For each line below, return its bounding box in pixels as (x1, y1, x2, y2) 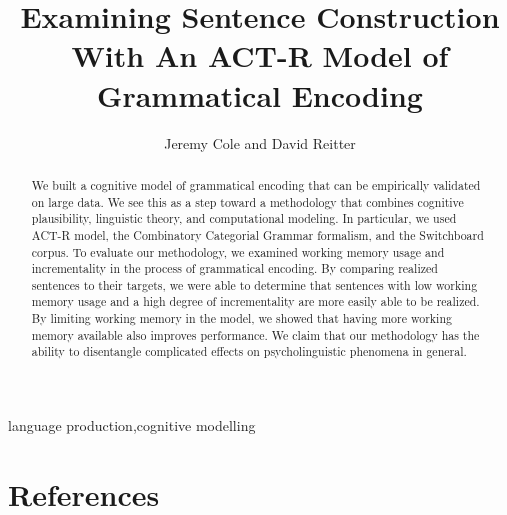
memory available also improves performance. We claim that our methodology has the (31, 326, 480, 343)
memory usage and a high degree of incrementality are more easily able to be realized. (31, 293, 480, 310)
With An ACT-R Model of (71, 35, 449, 76)
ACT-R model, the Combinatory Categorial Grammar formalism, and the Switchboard (31, 226, 484, 243)
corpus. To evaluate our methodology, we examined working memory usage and (31, 243, 445, 260)
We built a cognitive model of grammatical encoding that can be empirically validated (31, 176, 481, 193)
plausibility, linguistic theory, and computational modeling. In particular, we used (31, 210, 457, 227)
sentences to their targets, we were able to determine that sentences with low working (31, 276, 478, 293)
